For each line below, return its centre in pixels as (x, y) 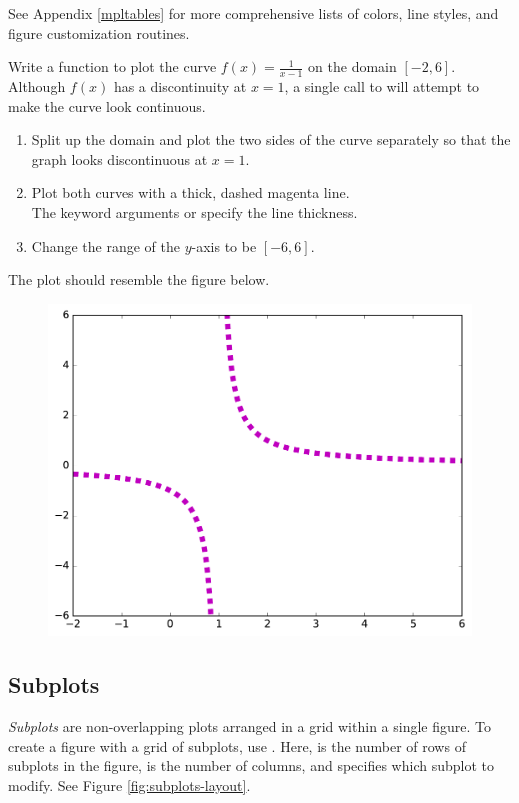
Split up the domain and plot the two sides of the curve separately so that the (271, 139)
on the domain (352, 66)
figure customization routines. (99, 32)
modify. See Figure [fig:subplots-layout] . (129, 784)
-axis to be (224, 245)
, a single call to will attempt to (382, 86)
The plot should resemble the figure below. (139, 279)
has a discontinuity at (180, 86)
